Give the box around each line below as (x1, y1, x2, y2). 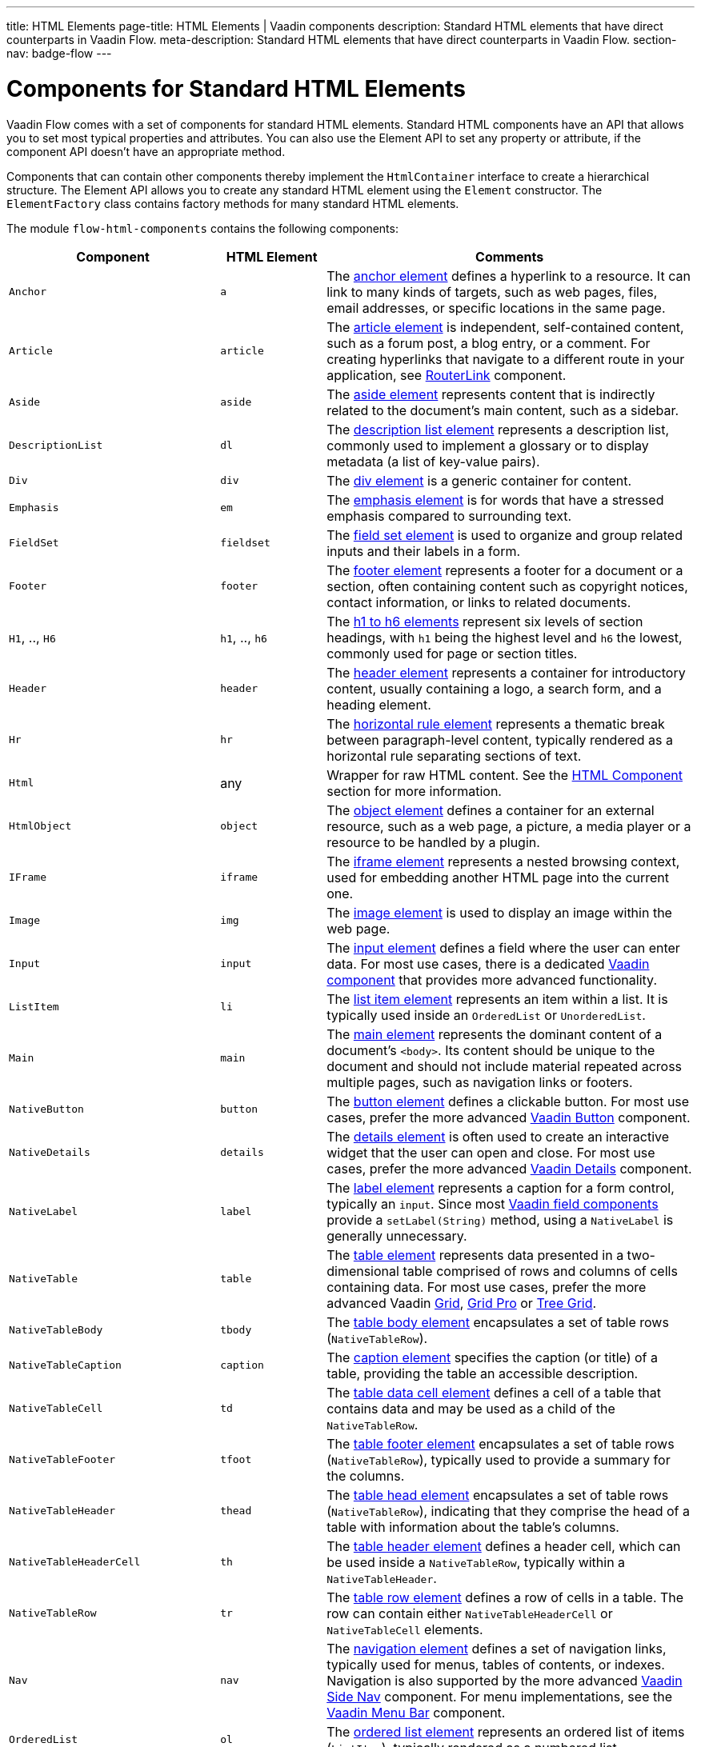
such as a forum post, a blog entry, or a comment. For (326, 334, 651, 351)
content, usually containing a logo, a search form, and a (326, 680, 662, 697)
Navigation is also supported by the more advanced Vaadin (326, 1672, 683, 1689)
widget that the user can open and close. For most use (326, 1144, 655, 1161)
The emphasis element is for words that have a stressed (326, 491, 664, 508)
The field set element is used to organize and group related (326, 526, 683, 543)
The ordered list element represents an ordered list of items (326, 1723, 685, 1740)
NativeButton (9, 1103, 84, 1115)
